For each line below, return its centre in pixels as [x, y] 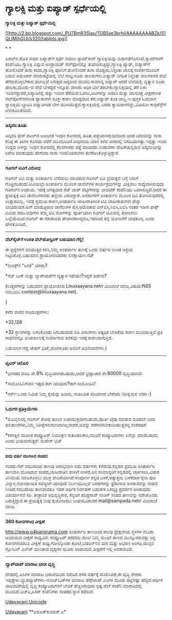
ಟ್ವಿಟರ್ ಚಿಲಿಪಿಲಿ [17, 363]
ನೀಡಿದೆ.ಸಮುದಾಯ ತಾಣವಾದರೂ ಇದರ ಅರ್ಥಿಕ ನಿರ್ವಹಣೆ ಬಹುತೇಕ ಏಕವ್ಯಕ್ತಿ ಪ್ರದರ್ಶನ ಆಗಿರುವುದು [78, 489]
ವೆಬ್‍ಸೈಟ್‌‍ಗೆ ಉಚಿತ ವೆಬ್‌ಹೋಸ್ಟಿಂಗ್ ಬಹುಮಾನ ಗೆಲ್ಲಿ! [45, 239]
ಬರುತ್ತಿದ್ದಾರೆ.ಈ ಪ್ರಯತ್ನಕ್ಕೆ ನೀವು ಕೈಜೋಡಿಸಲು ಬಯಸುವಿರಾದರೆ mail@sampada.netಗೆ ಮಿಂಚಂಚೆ [81, 500]
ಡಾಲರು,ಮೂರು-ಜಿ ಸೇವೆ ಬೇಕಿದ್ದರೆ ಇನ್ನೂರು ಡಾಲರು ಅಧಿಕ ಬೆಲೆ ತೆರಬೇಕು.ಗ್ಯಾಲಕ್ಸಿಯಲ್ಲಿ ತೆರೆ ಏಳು [76, 87]
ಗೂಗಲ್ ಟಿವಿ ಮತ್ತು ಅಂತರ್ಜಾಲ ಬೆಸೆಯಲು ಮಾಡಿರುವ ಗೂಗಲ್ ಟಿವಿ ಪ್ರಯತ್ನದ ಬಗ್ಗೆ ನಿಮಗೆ [72, 178]
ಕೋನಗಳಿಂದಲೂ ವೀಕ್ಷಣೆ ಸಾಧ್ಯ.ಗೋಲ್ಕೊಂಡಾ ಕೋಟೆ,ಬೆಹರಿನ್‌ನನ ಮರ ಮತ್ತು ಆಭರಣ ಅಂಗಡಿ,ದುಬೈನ [80, 543]
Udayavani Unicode [26, 602]
